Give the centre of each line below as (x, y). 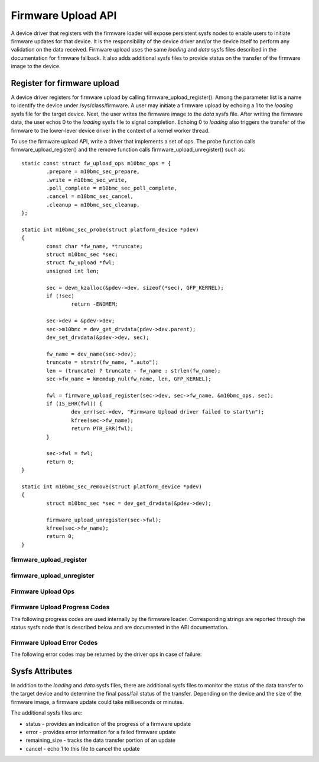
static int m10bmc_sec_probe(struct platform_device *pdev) (110, 229)
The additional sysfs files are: (47, 713)
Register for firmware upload (65, 83)
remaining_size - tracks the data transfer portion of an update (100, 740)
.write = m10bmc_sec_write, (87, 180)
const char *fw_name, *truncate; (95, 246)
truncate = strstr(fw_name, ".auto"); (102, 362)
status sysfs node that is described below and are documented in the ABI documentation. (120, 627)
